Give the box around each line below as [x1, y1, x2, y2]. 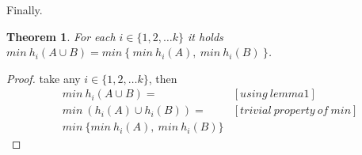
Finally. [6, 2, 43, 17]
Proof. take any [6, 70, 81, 86]
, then [148, 70, 177, 86]
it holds [188, 28, 223, 44]
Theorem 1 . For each [6, 28, 116, 44]
